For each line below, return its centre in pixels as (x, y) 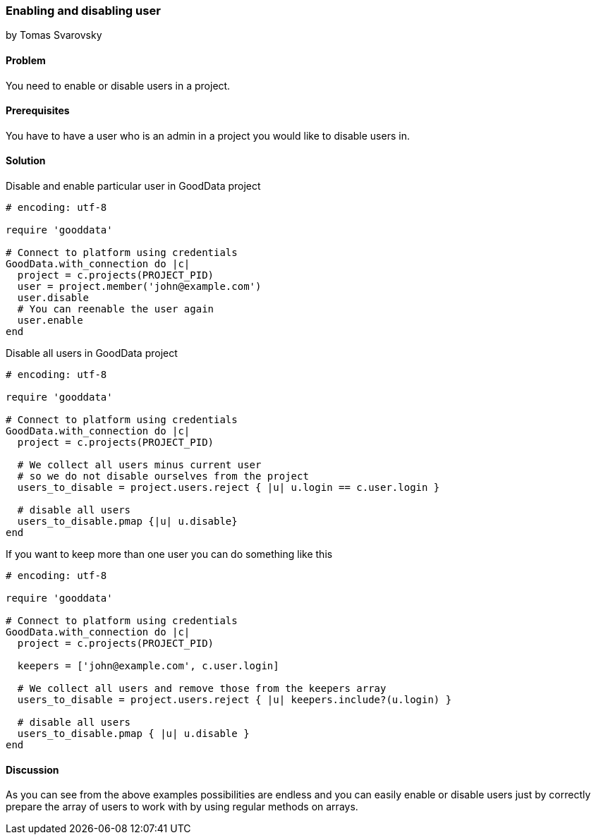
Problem (26, 60)
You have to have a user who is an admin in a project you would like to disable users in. (208, 135)
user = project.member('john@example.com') (139, 287)
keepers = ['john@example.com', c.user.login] (148, 666)
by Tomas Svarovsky (54, 35)
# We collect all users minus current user (139, 465)
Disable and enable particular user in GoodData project (133, 186)
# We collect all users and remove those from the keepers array (202, 689)
